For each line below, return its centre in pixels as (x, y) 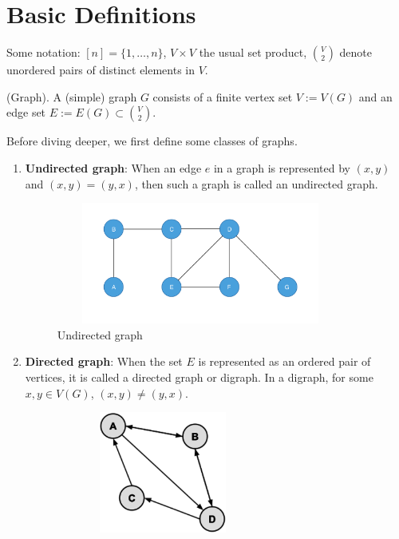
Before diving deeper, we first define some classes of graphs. (152, 141)
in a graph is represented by (282, 167)
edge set (26, 112)
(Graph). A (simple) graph (72, 96)
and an (375, 96)
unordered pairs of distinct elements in (101, 70)
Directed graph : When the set (104, 361)
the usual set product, (253, 52)
